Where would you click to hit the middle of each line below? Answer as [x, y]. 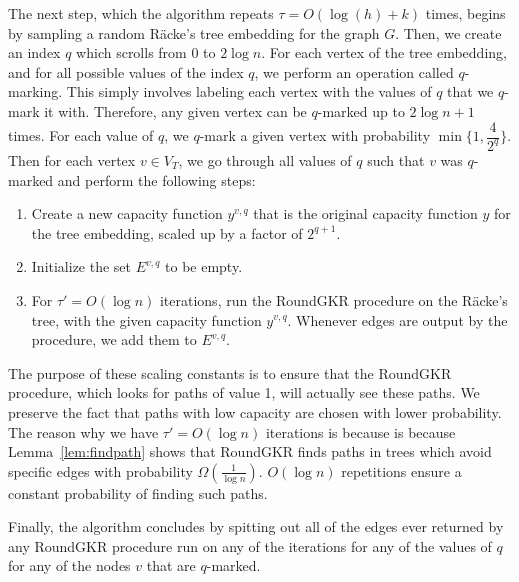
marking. [35, 91]
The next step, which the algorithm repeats [141, 13]
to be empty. [204, 266]
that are [171, 565]
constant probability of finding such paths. [138, 492]
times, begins [465, 13]
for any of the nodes [69, 565]
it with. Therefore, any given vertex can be [175, 110]
